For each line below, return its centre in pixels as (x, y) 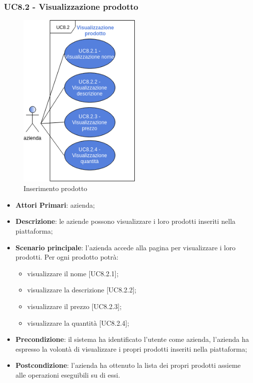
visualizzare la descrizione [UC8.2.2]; (82, 290)
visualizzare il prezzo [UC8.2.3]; (74, 306)
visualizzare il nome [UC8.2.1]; (73, 273)
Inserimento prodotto (55, 188)
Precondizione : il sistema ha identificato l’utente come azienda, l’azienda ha (132, 339)
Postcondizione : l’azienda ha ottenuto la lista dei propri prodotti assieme (128, 365)
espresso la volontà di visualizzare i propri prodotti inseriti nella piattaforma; (131, 348)
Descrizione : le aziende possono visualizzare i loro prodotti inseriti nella (126, 221)
